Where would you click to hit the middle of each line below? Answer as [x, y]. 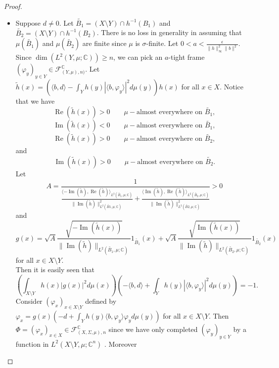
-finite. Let [162, 43]
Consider [29, 301]
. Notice [232, 86]
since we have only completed [153, 329]
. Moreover [121, 344]
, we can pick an [138, 57]
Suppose [28, 22]
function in [32, 344]
